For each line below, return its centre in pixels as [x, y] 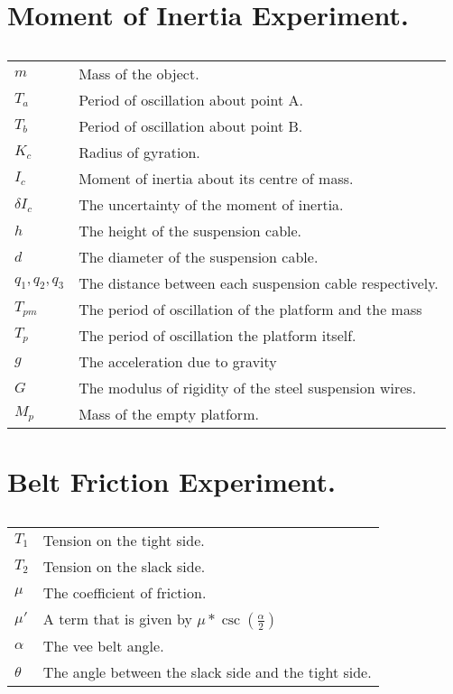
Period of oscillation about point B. [191, 126]
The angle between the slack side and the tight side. [207, 672]
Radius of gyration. [139, 153]
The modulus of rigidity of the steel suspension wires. [248, 388]
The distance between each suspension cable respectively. [259, 283]
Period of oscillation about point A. [191, 100]
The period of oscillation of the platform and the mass [250, 310]
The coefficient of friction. [125, 593]
